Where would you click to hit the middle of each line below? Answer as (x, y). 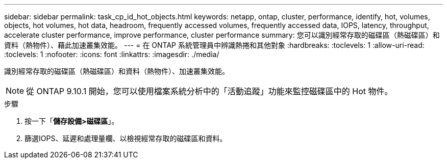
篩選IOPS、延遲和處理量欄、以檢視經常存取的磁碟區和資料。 (126, 138)
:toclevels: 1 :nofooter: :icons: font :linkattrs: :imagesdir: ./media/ (112, 54)
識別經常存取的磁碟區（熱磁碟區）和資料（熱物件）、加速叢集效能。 (117, 71)
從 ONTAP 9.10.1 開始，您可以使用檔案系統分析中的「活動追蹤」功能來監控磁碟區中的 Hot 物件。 (209, 91)
